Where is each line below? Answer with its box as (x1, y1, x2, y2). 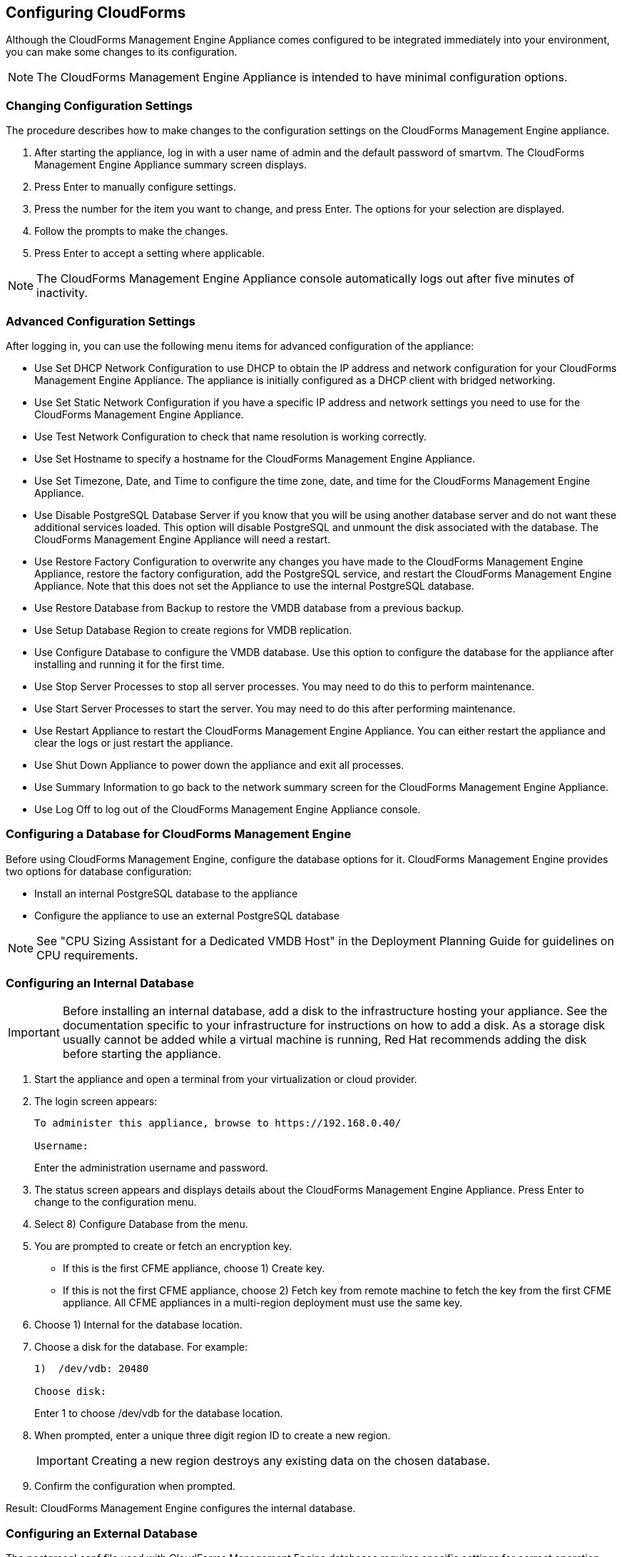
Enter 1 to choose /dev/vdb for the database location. (34, 1407, 283, 1420)
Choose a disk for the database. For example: (34, 1341, 248, 1354)
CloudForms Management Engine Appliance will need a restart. (34, 533, 331, 545)
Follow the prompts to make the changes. (34, 225, 228, 238)
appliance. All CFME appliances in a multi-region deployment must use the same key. (63, 1296, 463, 1309)
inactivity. (36, 286, 88, 301)
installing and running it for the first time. (34, 657, 225, 670)
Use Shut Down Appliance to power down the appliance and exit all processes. (34, 758, 404, 771)
